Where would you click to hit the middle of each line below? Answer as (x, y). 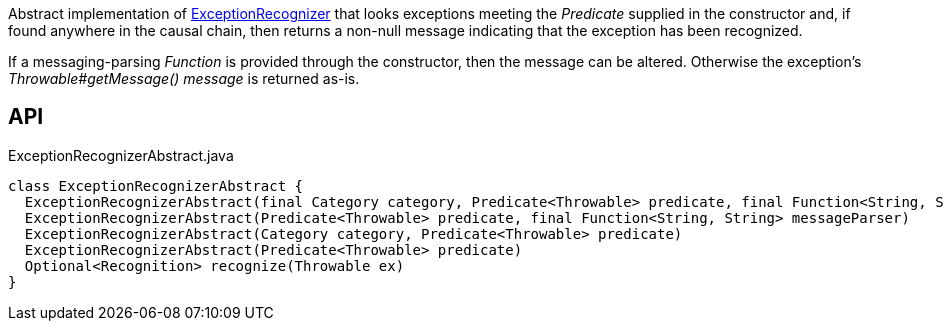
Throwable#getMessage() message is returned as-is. (184, 78)
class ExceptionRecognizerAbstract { (156, 185)
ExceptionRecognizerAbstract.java (121, 155)
